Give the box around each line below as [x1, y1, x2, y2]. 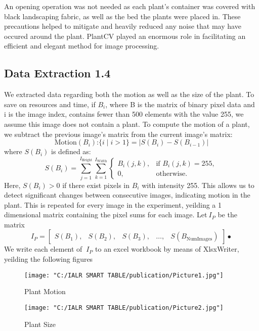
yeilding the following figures [4, 254, 93, 264]
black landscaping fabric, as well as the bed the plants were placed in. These [4, 11, 241, 21]
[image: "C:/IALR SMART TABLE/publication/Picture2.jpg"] [24, 304, 224, 311]
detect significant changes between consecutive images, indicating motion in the [4, 190, 250, 200]
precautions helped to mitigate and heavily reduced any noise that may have [4, 21, 241, 31]
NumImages [186, 236, 212, 242]
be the [218, 209, 237, 220]
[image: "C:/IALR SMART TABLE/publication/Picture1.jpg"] [24, 271, 224, 279]
